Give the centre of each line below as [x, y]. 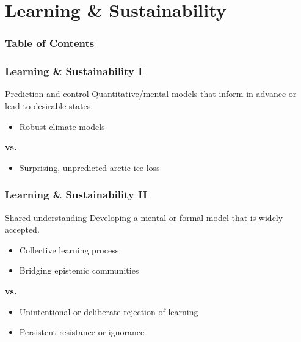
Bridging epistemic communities [79, 270]
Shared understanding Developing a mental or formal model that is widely [144, 217]
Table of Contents [50, 43]
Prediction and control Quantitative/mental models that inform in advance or [151, 94]
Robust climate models [62, 126]
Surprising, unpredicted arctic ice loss [89, 167]
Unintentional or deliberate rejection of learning [109, 311]
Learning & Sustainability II [76, 195]
